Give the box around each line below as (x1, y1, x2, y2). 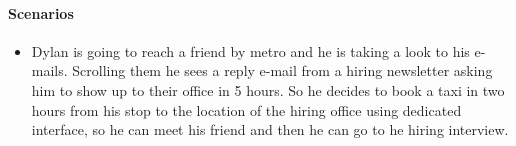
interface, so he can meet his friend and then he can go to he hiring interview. (31, 119, 509, 140)
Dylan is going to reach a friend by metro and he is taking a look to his (31, 40, 470, 61)
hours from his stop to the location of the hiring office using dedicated (31, 99, 462, 120)
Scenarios (8, 2, 74, 23)
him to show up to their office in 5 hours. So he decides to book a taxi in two (31, 79, 505, 100)
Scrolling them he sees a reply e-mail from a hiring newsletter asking (72, 60, 493, 81)
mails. (31, 60, 68, 81)
